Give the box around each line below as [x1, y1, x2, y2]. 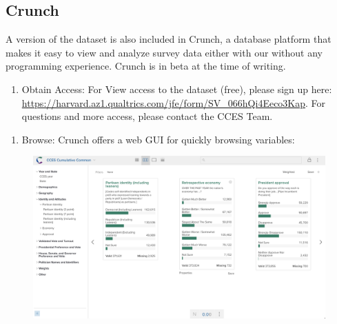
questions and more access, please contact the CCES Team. [21, 109, 273, 123]
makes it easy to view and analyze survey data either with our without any [6, 45, 323, 59]
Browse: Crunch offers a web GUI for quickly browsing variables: [21, 132, 295, 146]
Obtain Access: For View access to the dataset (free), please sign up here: [21, 81, 332, 96]
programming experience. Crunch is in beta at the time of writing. [6, 59, 286, 73]
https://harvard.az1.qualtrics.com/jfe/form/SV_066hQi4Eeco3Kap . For [21, 95, 326, 110]
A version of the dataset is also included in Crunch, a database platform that [6, 32, 331, 46]
